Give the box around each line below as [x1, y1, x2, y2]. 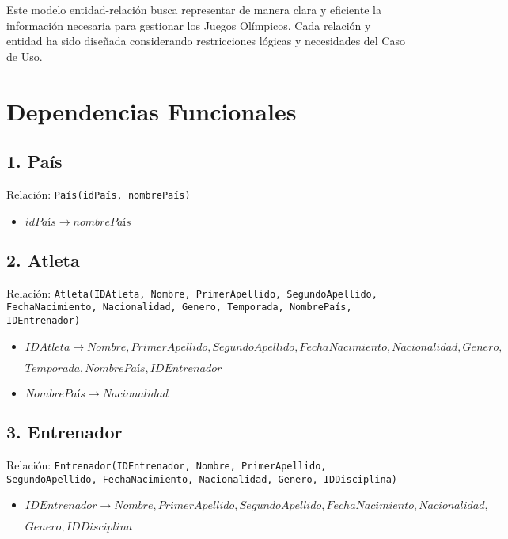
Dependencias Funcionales [6, 94, 297, 127]
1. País [6, 149, 63, 173]
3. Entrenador [6, 419, 123, 444]
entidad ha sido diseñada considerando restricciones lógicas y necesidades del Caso [6, 32, 405, 49]
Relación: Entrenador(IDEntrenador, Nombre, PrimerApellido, [6, 456, 327, 473]
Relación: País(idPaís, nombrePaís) [6, 185, 191, 202]
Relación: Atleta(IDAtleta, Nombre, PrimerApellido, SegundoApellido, [6, 284, 377, 301]
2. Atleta [6, 248, 80, 271]
